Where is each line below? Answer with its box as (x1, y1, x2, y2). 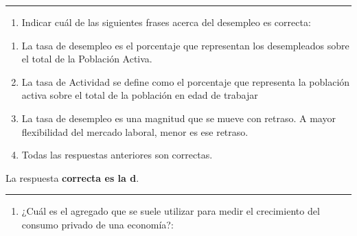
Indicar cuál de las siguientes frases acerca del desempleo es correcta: (21, 15, 311, 29)
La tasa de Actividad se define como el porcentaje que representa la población (21, 74, 350, 88)
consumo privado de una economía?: (21, 217, 174, 231)
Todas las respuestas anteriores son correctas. (21, 147, 213, 162)
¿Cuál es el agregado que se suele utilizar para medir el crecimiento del (21, 204, 320, 218)
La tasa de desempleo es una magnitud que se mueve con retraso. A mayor (21, 110, 336, 125)
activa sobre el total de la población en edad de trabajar (21, 88, 258, 102)
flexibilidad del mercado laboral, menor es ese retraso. (21, 124, 249, 139)
